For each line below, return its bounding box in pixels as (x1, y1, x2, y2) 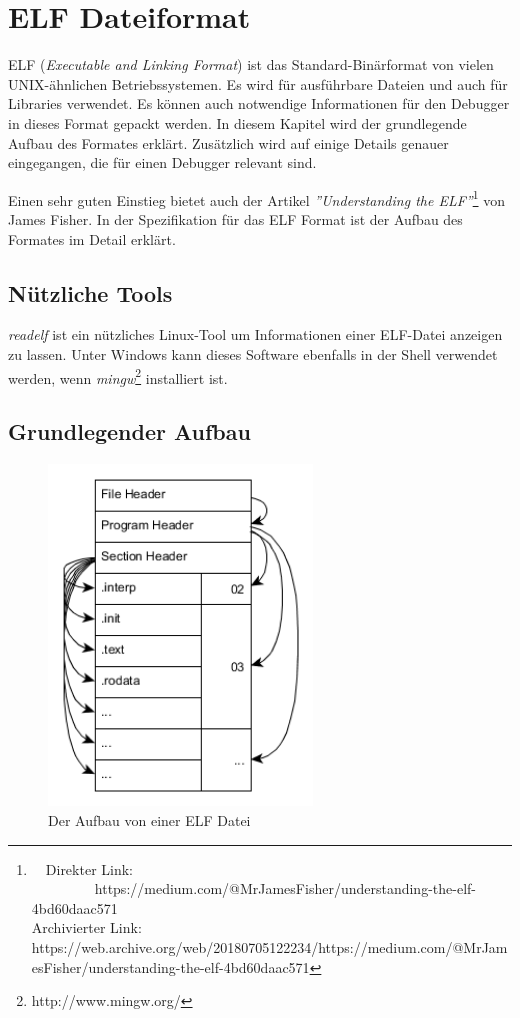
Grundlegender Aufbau (8, 416, 251, 447)
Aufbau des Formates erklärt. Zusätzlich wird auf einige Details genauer (8, 132, 449, 153)
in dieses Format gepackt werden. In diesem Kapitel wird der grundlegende (8, 112, 467, 133)
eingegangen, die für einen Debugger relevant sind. (8, 152, 317, 173)
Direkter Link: (45, 858, 134, 879)
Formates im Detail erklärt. (8, 228, 176, 249)
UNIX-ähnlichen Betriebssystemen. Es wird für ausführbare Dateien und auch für (8, 73, 508, 94)
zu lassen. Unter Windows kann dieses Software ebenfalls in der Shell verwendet (8, 343, 498, 364)
